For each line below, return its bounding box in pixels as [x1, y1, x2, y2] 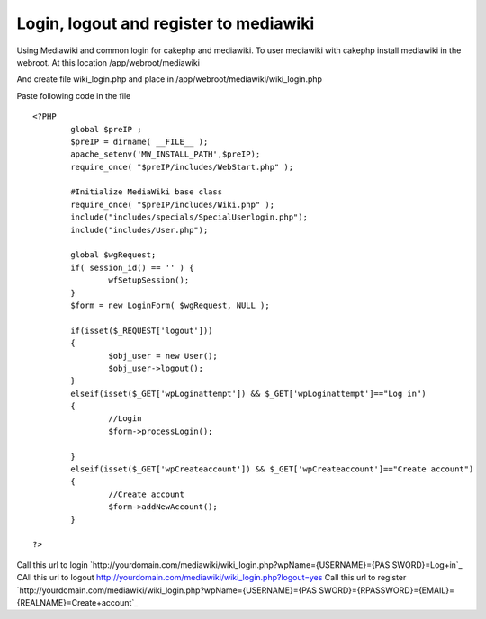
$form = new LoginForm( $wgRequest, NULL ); [70, 300, 270, 310]
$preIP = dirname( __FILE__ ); [70, 136, 209, 147]
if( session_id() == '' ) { [70, 262, 194, 273]
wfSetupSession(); [108, 275, 190, 285]
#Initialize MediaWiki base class [70, 187, 223, 197]
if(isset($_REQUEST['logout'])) [70, 325, 213, 336]
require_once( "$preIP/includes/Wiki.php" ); [70, 199, 274, 210]
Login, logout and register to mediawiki [16, 13, 315, 33]
